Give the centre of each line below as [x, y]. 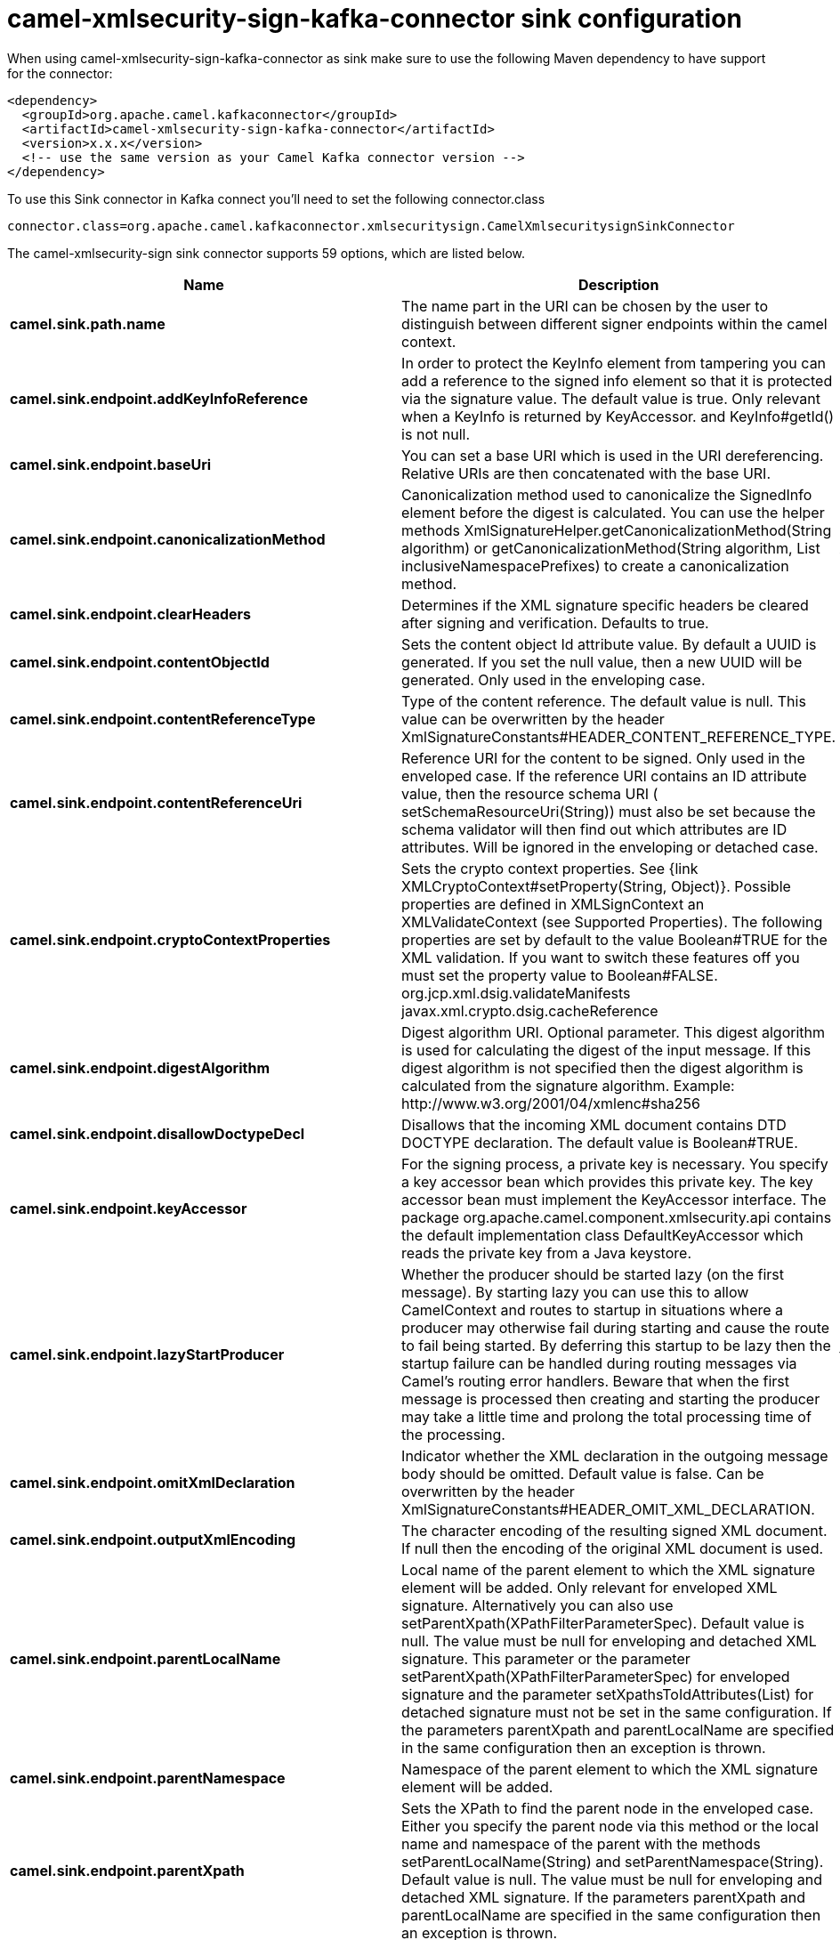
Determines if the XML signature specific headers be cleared [605, 605]
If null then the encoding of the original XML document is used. [613, 1548]
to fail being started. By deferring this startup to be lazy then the [616, 1345]
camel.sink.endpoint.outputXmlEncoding [153, 1539]
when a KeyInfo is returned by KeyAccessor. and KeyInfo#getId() [618, 416]
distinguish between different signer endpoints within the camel [614, 323]
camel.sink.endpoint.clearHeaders [131, 614]
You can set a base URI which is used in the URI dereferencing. [613, 455]
